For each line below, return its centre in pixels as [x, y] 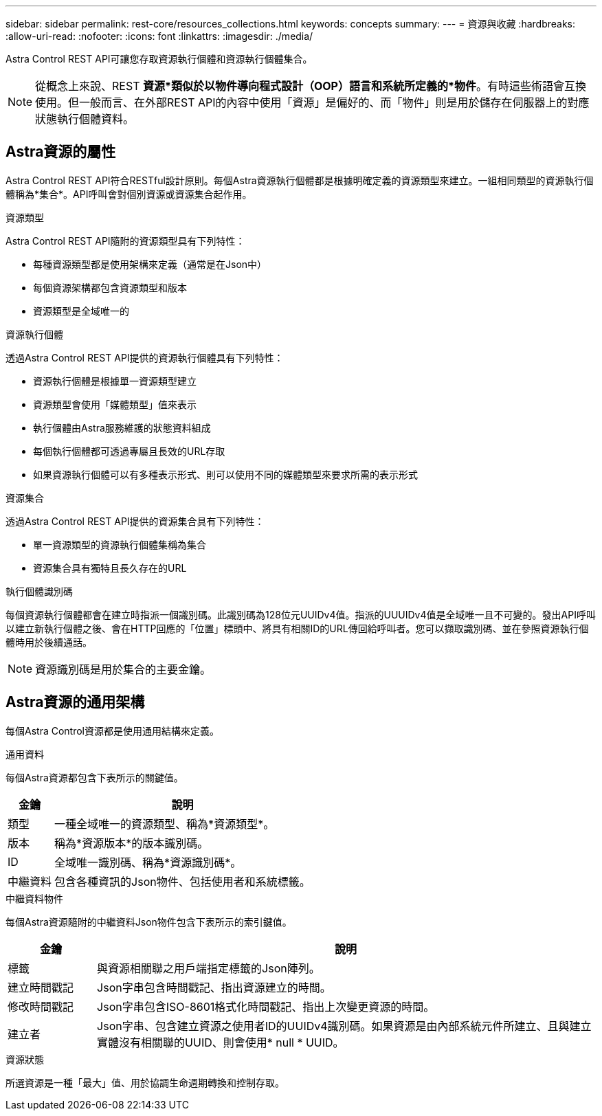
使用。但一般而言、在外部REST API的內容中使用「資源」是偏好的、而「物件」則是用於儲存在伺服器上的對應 [312, 102]
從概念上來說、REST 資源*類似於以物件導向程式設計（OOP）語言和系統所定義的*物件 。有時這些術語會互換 [311, 86]
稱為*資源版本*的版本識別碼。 [132, 843]
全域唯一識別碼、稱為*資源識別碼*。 [148, 862]
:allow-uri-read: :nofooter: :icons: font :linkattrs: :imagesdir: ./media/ [159, 36]
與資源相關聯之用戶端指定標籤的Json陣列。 [209, 968]
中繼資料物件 [34, 898]
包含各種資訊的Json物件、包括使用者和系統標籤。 [182, 881]
